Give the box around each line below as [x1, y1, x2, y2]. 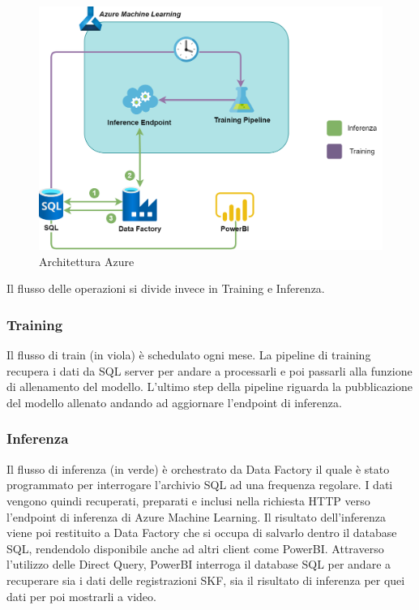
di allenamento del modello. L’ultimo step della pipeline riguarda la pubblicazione [6, 378, 413, 395]
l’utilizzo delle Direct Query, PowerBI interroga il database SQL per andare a [6, 556, 391, 573]
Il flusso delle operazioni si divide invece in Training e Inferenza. [6, 280, 325, 297]
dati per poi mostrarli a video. [6, 587, 156, 604]
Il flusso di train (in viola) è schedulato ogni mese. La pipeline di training [6, 346, 371, 363]
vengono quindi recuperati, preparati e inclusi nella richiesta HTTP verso [6, 492, 370, 509]
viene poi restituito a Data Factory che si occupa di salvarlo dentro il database [6, 524, 397, 541]
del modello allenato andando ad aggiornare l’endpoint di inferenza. [6, 393, 342, 410]
